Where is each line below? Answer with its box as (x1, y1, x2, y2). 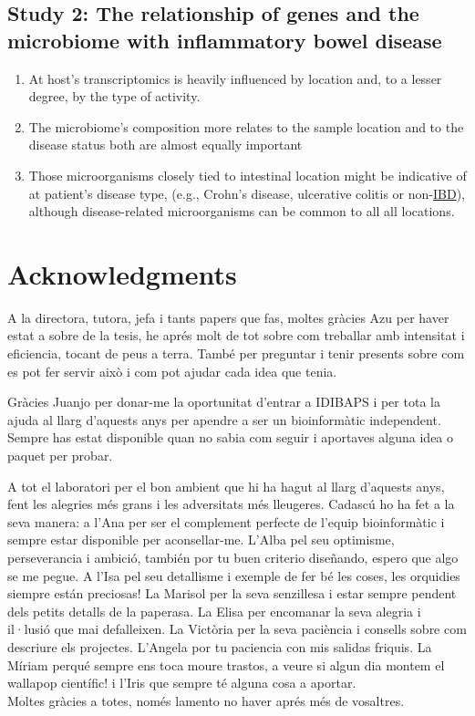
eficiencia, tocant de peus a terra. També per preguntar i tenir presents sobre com (7, 344, 465, 363)
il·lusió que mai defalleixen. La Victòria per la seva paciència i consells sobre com (7, 619, 467, 638)
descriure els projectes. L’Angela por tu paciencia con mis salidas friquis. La (7, 637, 432, 656)
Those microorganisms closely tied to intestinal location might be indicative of (28, 165, 467, 184)
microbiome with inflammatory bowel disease (7, 26, 442, 54)
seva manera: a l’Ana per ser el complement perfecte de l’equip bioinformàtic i (7, 512, 445, 531)
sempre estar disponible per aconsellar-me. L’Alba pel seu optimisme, (7, 530, 395, 549)
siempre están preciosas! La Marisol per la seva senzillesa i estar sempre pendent (7, 584, 457, 603)
